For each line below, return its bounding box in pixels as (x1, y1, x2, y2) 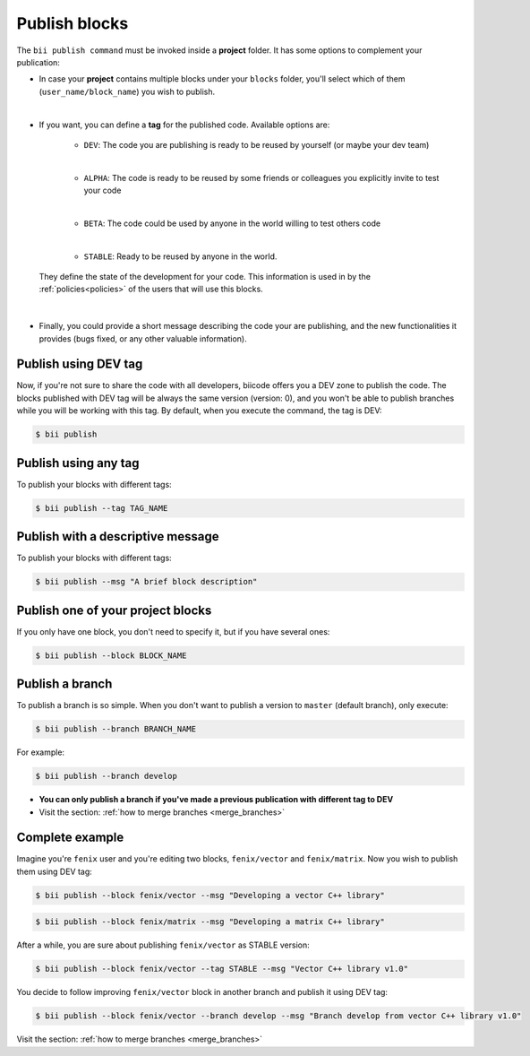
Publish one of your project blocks (16, 602, 212, 618)
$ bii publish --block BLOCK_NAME (35, 650, 187, 661)
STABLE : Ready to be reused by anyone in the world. (83, 251, 278, 262)
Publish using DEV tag (16, 357, 143, 372)
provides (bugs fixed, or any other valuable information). (38, 333, 247, 344)
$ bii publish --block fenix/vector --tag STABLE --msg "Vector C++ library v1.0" (35, 964, 409, 974)
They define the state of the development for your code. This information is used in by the (38, 272, 372, 282)
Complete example (16, 830, 124, 845)
